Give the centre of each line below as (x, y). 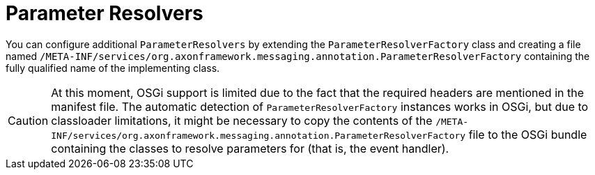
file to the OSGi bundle (528, 134)
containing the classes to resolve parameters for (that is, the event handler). (250, 148)
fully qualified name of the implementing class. (113, 68)
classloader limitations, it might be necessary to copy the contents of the (242, 120)
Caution (28, 120)
